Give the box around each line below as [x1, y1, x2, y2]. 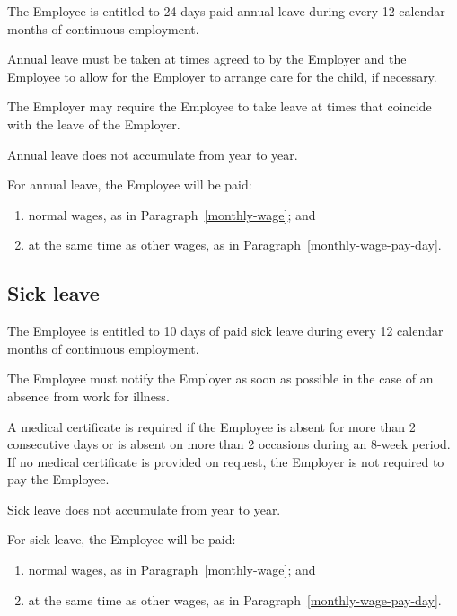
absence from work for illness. [7, 386, 170, 405]
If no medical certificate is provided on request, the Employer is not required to [7, 452, 444, 471]
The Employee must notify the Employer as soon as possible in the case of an [7, 369, 434, 388]
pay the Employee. [7, 470, 110, 488]
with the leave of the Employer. [7, 114, 180, 133]
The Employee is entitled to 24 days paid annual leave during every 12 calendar [7, 2, 445, 20]
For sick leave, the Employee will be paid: [7, 530, 236, 549]
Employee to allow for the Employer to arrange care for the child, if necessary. [7, 66, 437, 85]
